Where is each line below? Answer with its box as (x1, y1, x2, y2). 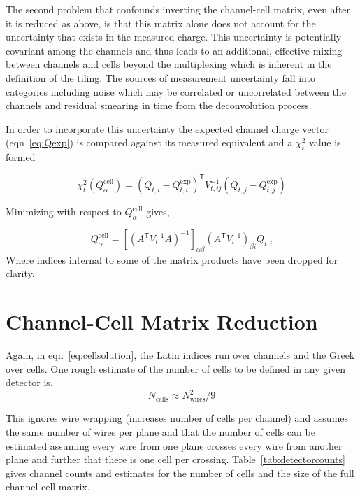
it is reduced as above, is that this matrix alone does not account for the (6, 15, 316, 30)
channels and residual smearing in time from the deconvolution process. (6, 98, 312, 113)
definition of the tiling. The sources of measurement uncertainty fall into (6, 70, 315, 85)
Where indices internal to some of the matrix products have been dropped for (6, 252, 338, 267)
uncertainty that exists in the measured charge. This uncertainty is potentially (6, 29, 342, 44)
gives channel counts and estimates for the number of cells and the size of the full (6, 465, 354, 480)
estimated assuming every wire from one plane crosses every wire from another (6, 438, 343, 453)
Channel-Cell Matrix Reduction (6, 307, 318, 336)
